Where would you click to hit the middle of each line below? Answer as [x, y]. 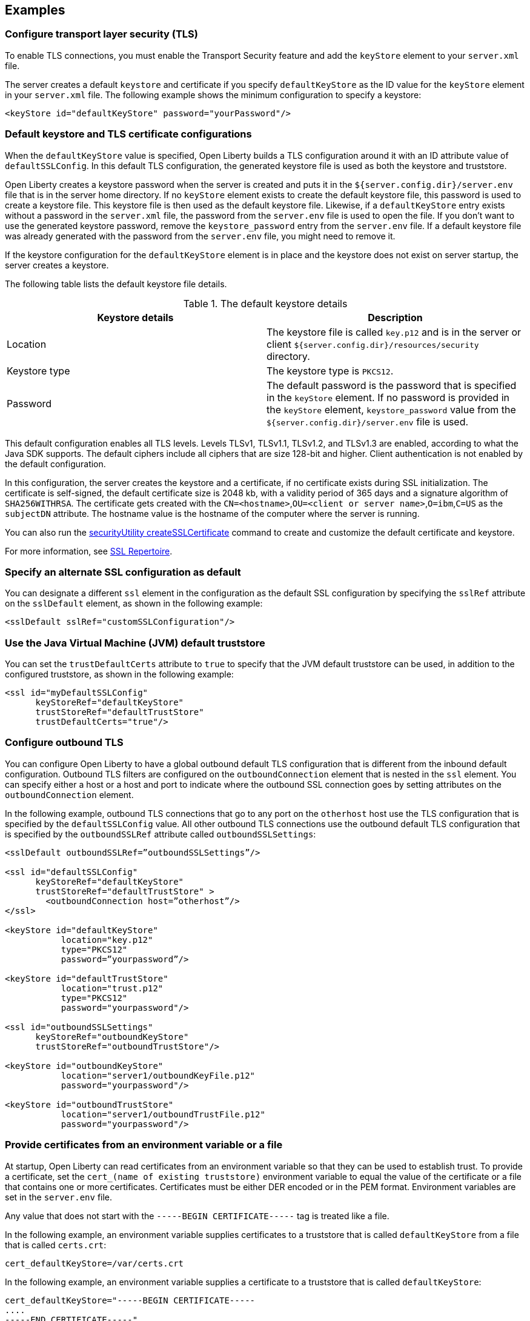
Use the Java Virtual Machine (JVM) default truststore [135, 643]
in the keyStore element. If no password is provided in [388, 397]
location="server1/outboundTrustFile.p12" [163, 1114]
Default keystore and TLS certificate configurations [128, 134]
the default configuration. [55, 464]
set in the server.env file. [59, 1197]
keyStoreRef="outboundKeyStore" [112, 1037]
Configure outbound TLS [64, 743]
